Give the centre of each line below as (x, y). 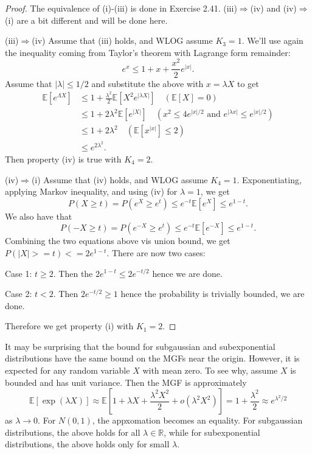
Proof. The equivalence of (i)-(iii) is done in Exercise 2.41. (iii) (121, 8)
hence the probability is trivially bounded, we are (213, 294)
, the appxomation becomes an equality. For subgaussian (197, 420)
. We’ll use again (272, 40)
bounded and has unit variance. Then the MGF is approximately (126, 382)
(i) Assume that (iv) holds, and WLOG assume (120, 179)
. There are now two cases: (156, 252)
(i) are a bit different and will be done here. (86, 20)
